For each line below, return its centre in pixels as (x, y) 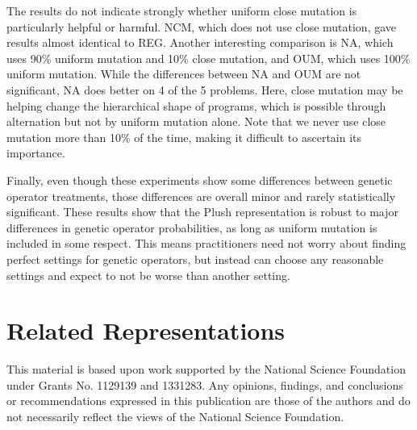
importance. (36, 153)
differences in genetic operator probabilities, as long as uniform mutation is (192, 227)
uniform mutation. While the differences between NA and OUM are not (184, 74)
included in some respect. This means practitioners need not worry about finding (206, 243)
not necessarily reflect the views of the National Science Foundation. (175, 416)
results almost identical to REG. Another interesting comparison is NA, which (200, 42)
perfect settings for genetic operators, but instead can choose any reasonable (195, 259)
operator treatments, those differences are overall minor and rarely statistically (201, 196)
